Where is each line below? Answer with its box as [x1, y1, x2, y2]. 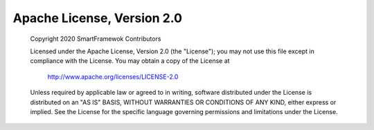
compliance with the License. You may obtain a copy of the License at [30, 57, 230, 65]
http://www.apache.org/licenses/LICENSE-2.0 [47, 73, 179, 81]
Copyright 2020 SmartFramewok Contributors [30, 35, 161, 43]
